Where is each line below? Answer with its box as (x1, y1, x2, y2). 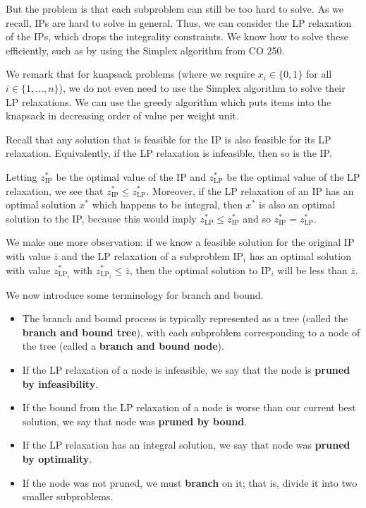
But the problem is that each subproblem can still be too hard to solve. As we (6, 1, 343, 16)
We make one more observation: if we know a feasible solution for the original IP (6, 235, 355, 249)
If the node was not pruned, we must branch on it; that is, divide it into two (22, 475, 358, 490)
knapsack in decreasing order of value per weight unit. (6, 108, 239, 123)
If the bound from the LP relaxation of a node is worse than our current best (22, 400, 356, 415)
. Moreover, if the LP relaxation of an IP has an (146, 183, 354, 198)
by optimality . (22, 451, 92, 466)
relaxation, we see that (6, 183, 104, 198)
